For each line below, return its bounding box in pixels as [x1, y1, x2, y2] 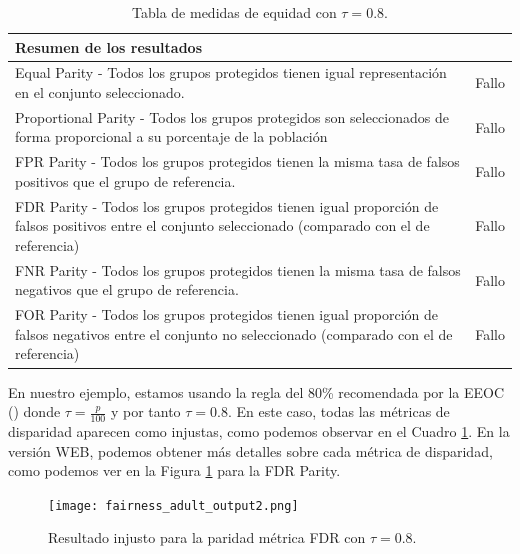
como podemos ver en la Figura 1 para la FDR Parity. [8, 460, 341, 481]
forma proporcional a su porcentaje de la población [15, 126, 328, 147]
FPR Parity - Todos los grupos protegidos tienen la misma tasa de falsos [15, 151, 460, 172]
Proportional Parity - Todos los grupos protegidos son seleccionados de [15, 106, 449, 127]
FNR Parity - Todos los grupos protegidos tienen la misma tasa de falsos [15, 259, 461, 280]
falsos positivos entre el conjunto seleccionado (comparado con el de [15, 215, 430, 236]
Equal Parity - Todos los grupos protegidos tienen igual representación [15, 62, 447, 83]
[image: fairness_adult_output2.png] [48, 498, 299, 513]
